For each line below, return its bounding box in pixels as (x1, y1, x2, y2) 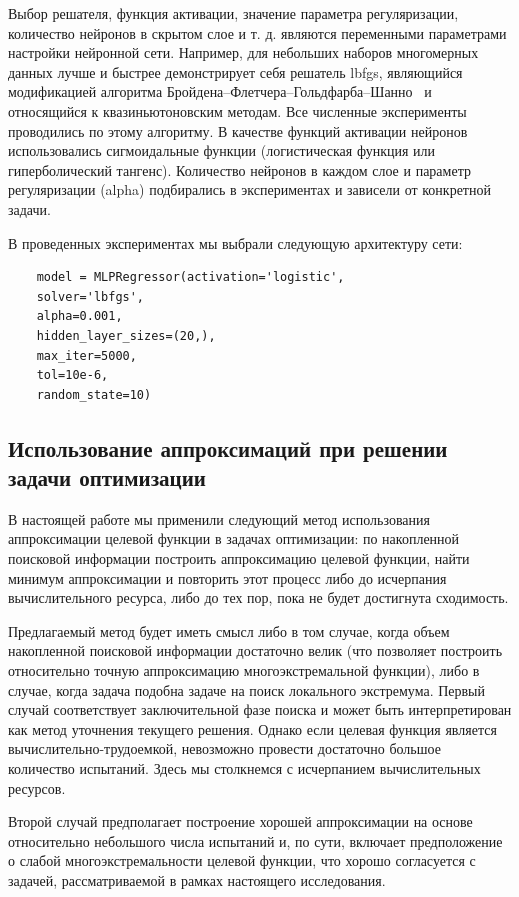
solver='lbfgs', (36, 289, 145, 304)
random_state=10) (36, 387, 152, 402)
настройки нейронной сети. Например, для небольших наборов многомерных (8, 42, 479, 63)
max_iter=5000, (36, 348, 137, 363)
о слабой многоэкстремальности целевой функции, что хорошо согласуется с (8, 850, 476, 871)
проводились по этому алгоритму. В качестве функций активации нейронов (8, 120, 468, 141)
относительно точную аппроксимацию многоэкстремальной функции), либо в (8, 660, 480, 681)
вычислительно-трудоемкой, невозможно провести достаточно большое (8, 738, 441, 759)
